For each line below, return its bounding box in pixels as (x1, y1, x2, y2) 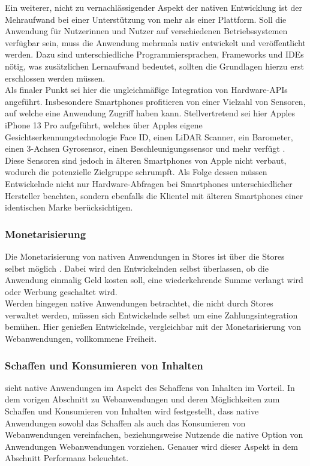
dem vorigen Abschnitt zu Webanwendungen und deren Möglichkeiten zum (5, 393, 280, 405)
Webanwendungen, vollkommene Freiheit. (5, 332, 157, 345)
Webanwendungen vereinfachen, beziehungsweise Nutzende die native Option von (5, 428, 303, 441)
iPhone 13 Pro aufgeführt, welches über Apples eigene (5, 118, 203, 131)
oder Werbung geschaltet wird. (5, 285, 118, 297)
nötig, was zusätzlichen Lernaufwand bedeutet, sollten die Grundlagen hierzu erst (5, 59, 304, 72)
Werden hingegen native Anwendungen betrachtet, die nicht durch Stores (5, 297, 273, 309)
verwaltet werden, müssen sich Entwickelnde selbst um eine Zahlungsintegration (5, 308, 298, 321)
